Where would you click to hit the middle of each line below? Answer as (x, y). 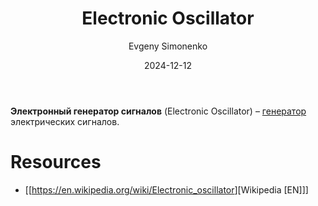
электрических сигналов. (65, 121)
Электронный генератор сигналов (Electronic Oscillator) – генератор (158, 111)
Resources (56, 162)
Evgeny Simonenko (168, 46)
